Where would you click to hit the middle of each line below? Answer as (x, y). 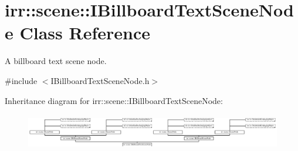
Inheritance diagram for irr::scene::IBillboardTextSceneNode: (114, 100)
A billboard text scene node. (56, 61)
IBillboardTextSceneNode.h (100, 80)
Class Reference (85, 33)
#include (21, 80)
